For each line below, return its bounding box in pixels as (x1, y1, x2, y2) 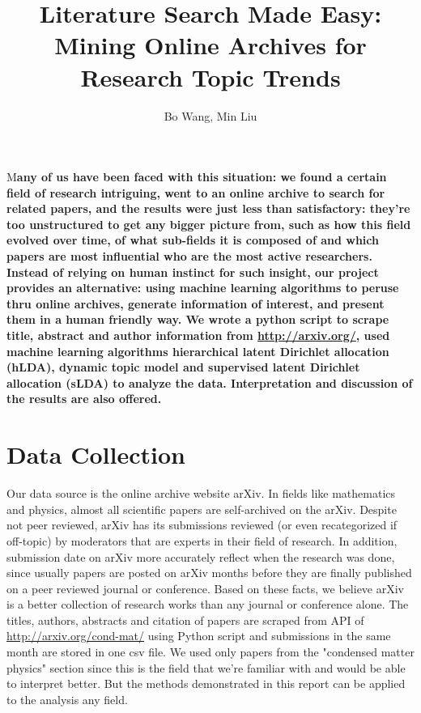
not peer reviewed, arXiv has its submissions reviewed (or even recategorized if (6, 516, 398, 533)
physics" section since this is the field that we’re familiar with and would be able (6, 659, 406, 676)
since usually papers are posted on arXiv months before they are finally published (6, 564, 412, 581)
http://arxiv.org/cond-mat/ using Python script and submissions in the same (6, 627, 391, 644)
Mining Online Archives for (54, 28, 367, 62)
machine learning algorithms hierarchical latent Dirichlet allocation (6, 342, 389, 359)
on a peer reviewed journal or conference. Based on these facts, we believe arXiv (6, 579, 404, 596)
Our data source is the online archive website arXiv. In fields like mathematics (6, 485, 396, 502)
